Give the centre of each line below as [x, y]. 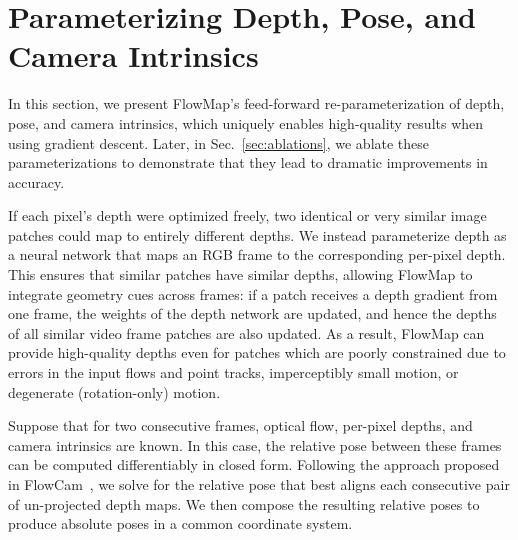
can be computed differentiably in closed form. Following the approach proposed [254, 464]
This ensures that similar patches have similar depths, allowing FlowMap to [240, 274]
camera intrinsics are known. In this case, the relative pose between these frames [255, 444]
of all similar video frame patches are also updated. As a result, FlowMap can [246, 332]
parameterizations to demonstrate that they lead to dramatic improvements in [248, 162]
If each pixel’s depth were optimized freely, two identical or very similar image [247, 215]
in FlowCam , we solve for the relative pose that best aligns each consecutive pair [259, 484]
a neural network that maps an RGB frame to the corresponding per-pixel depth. [257, 254]
